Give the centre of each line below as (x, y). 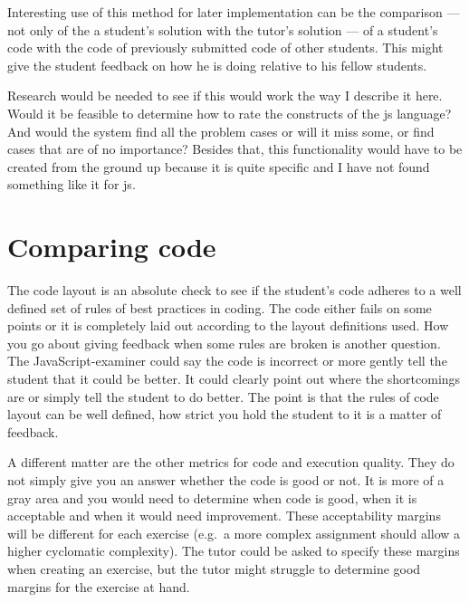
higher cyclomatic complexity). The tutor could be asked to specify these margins (234, 551)
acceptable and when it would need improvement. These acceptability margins (224, 516)
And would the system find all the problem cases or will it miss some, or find (221, 131)
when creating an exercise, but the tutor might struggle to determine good (214, 568)
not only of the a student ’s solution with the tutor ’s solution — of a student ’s (223, 29)
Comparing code (112, 247)
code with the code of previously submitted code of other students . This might (225, 48)
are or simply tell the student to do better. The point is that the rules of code (223, 396)
